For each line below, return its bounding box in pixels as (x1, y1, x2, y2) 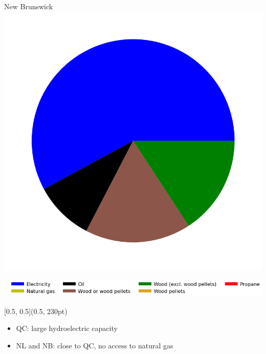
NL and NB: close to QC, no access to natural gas (16, 340, 173, 350)
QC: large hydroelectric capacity (16, 323, 118, 334)
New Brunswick (4, 1, 53, 11)
